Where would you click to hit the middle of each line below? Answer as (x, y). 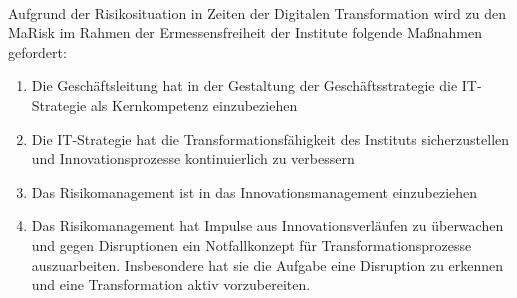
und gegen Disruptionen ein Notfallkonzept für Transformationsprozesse (251, 244)
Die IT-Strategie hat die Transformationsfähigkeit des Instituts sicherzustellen (270, 138)
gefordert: (37, 51)
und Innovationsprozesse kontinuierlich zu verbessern (193, 158)
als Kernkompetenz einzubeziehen (194, 104)
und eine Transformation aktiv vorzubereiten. (171, 284)
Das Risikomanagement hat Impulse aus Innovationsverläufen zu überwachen (267, 225)
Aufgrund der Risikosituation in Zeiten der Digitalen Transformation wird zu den (257, 12)
